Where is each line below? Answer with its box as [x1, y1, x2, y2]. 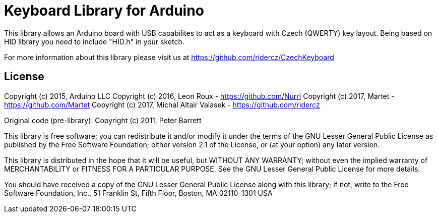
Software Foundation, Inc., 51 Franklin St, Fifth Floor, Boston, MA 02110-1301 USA [4, 188, 273, 197]
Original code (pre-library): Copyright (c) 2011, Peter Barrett [4, 116, 202, 125]
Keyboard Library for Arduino [4, 2, 204, 19]
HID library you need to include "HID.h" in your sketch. [4, 37, 184, 46]
